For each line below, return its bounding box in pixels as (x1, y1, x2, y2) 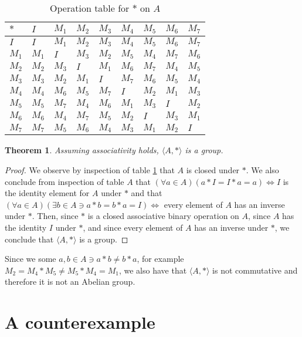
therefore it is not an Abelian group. (5, 275, 135, 288)
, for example (137, 252, 184, 265)
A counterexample (5, 310, 155, 334)
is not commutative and (212, 264, 298, 276)
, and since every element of (83, 221, 183, 233)
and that (131, 187, 162, 199)
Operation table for (50, 1, 130, 15)
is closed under (186, 164, 240, 176)
